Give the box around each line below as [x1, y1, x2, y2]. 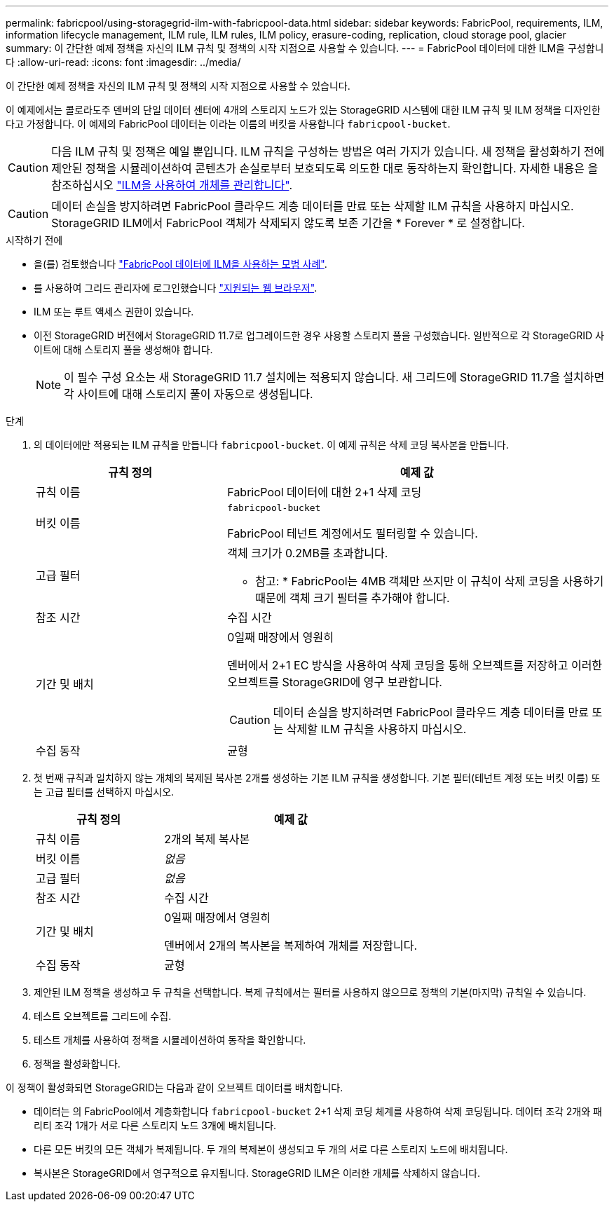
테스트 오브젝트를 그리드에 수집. [34, 1010, 172, 1022]
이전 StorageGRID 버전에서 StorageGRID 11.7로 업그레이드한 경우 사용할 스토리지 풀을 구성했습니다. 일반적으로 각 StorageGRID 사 [34, 329, 604, 341]
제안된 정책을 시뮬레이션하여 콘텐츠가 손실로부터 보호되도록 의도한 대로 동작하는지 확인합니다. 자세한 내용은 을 [51, 161, 599, 175]
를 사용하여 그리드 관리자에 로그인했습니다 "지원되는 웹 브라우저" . [34, 282, 318, 294]
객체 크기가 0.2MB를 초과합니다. [227, 546, 388, 560]
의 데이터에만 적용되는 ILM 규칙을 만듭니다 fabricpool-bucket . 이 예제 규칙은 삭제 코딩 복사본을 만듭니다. [34, 439, 509, 451]
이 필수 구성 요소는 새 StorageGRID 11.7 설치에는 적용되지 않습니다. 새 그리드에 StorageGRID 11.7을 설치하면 [64, 370, 605, 384]
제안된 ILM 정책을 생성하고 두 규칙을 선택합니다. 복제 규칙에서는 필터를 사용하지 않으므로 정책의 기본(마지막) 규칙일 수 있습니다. [34, 986, 587, 998]
